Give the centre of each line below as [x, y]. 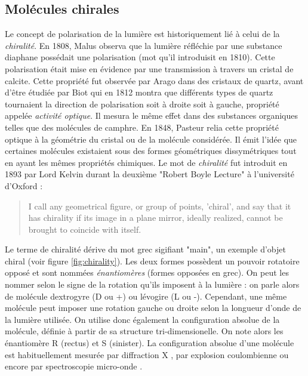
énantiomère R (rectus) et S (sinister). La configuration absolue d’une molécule [150, 343]
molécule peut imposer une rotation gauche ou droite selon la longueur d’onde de [153, 308]
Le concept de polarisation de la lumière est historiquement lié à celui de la [142, 34]
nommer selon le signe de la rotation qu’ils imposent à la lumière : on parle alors [152, 284]
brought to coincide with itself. [85, 229]
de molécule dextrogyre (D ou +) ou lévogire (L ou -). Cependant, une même [146, 296]
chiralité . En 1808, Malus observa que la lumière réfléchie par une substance [144, 45]
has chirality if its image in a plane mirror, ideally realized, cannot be [155, 218]
